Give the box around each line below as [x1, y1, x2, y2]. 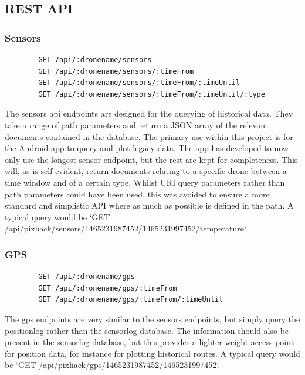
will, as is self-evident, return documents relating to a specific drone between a [5, 165, 287, 177]
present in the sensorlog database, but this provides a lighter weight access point [5, 336, 294, 348]
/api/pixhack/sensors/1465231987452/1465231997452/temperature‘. [5, 222, 248, 234]
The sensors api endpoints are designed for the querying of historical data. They [5, 107, 293, 120]
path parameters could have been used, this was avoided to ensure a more [5, 187, 270, 200]
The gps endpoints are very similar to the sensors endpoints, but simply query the [5, 312, 300, 325]
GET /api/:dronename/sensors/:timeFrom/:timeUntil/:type [38, 90, 265, 98]
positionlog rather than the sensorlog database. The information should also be [5, 324, 289, 336]
